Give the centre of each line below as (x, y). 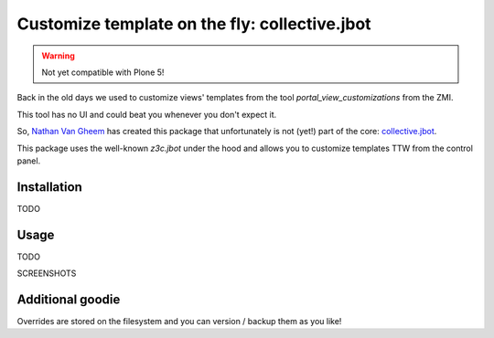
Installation (49, 187)
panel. (29, 161)
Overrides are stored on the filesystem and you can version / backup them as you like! (179, 321)
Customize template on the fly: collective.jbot (194, 24)
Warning (58, 56)
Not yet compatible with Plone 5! (103, 72)
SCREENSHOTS (47, 273)
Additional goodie (69, 299)
